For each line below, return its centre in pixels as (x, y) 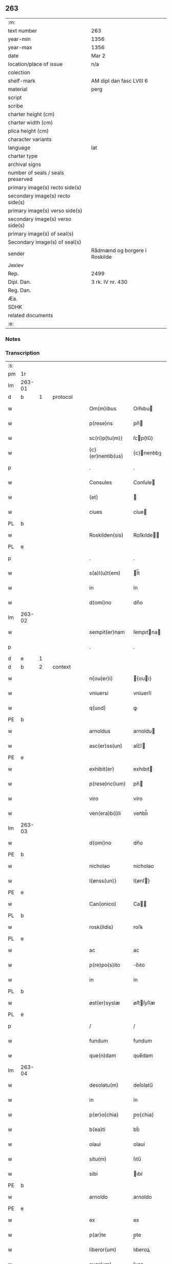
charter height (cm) (31, 114)
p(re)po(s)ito (105, 965)
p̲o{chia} (144, 1115)
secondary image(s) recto (39, 196)
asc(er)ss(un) (106, 746)
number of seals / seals (36, 173)
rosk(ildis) (101, 927)
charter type (23, 156)
